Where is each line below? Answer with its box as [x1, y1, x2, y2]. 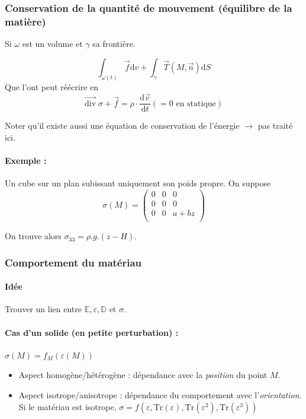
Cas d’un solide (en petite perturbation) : [5, 326, 179, 338]
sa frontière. [92, 37, 136, 50]
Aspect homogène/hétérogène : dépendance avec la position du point [18, 369, 268, 381]
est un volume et [22, 37, 83, 50]
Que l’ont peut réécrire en [5, 80, 99, 93]
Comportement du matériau [5, 255, 142, 269]
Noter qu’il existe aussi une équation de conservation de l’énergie [5, 119, 240, 132]
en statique [176, 99, 216, 108]
